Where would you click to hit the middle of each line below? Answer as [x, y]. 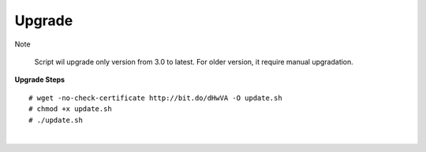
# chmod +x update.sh [70, 109]
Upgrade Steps [40, 80]
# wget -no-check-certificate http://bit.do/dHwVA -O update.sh [156, 98]
